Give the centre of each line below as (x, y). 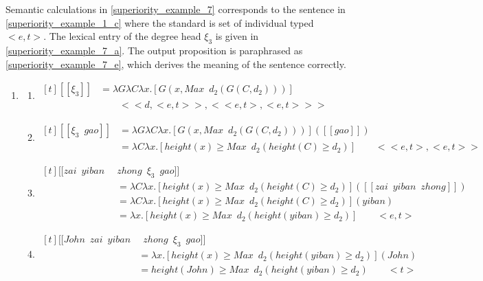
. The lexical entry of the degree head (122, 36)
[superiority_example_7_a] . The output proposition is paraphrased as (154, 50)
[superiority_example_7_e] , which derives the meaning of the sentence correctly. (176, 64)
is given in (237, 36)
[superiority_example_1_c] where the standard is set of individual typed (160, 22)
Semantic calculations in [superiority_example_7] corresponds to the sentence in (176, 9)
